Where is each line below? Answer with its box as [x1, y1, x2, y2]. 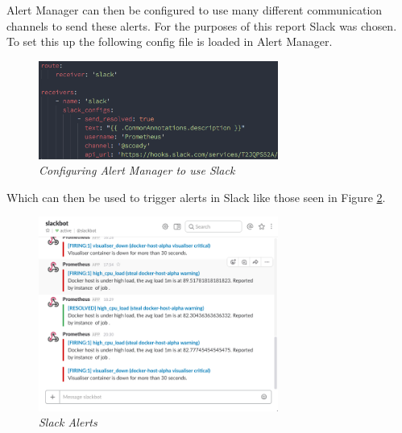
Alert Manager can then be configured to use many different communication [6, 2, 383, 18]
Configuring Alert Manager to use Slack [39, 162, 235, 179]
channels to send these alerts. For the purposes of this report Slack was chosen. [6, 17, 397, 34]
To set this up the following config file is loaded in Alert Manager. [6, 33, 333, 50]
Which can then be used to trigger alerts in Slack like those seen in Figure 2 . [6, 188, 386, 205]
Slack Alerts [39, 414, 97, 431]
